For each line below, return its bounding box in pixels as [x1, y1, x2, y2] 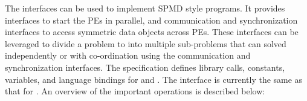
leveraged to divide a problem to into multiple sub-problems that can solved [5, 37, 286, 50]
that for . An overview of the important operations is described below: [5, 85, 265, 97]
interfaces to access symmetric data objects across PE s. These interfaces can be [5, 25, 299, 38]
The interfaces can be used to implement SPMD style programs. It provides [5, 2, 285, 14]
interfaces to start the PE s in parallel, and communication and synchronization [5, 13, 298, 26]
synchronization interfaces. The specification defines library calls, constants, [5, 60, 285, 73]
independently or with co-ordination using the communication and [5, 49, 251, 62]
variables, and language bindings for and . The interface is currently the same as [5, 73, 303, 85]
